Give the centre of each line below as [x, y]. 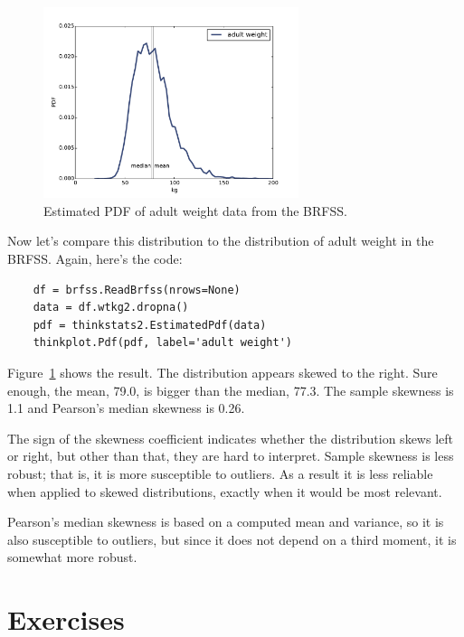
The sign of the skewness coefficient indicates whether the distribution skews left [230, 438]
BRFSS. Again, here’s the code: [95, 258]
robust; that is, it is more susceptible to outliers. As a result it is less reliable [220, 473]
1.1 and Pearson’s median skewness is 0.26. [126, 408]
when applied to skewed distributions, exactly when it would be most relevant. [225, 491]
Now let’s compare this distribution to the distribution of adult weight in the [221, 241]
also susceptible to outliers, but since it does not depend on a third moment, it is [232, 539]
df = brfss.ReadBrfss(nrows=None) [137, 290]
